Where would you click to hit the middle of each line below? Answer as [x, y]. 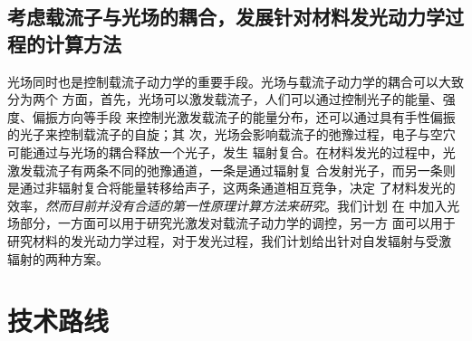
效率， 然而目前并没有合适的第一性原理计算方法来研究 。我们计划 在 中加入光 [234, 205]
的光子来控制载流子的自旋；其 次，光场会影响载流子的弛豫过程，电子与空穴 [231, 134]
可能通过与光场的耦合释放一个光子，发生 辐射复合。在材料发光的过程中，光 [231, 152]
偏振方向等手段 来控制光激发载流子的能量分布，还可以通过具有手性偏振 [244, 116]
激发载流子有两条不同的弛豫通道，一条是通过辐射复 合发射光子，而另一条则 [231, 170]
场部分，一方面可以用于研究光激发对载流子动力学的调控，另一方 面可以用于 [231, 223]
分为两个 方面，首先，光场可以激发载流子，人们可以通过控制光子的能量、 [225, 99]
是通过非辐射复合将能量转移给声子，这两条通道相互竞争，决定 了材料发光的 [231, 188]
